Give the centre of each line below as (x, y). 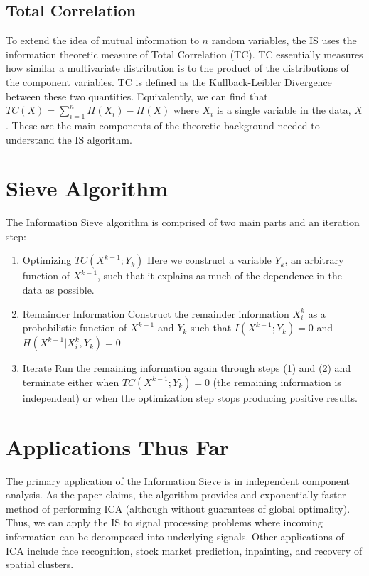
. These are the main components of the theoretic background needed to (163, 125)
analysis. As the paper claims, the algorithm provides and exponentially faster (176, 495)
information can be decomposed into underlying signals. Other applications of (175, 536)
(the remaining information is (277, 382)
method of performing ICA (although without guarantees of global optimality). (178, 508)
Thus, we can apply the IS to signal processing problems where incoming (164, 522)
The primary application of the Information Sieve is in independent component (178, 480)
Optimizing (47, 260)
